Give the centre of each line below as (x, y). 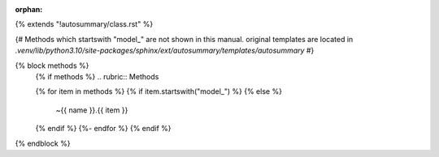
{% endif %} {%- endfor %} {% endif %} (103, 129)
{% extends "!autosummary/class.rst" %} (84, 24)
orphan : (29, 9)
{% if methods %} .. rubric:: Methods (97, 76)
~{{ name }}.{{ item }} (92, 110)
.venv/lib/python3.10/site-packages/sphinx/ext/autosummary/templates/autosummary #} (165, 51)
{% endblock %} (43, 143)
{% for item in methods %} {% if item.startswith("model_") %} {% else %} (159, 91)
